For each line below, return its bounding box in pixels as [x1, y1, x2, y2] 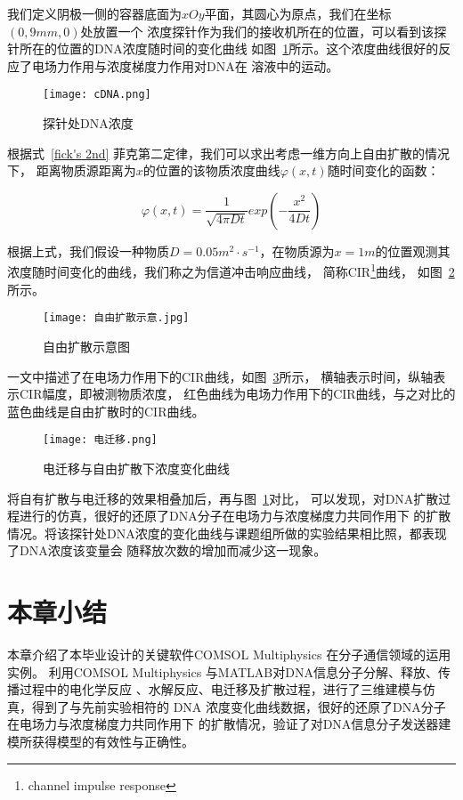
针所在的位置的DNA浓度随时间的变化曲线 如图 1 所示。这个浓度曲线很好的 [7, 39, 439, 58]
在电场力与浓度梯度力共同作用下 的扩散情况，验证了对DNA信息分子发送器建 [7, 715, 451, 733]
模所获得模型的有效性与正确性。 [7, 732, 194, 750]
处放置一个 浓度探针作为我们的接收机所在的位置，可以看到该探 [80, 21, 447, 40]
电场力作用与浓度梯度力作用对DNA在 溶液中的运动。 [31, 56, 339, 75]
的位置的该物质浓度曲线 [142, 161, 280, 180]
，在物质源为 [259, 241, 335, 260]
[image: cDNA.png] [43, 88, 151, 101]
